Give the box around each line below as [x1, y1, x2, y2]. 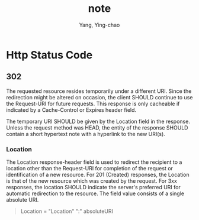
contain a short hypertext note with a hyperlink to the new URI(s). [6, 130, 166, 137]
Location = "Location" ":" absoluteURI [20, 208, 114, 215]
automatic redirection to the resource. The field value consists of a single [6, 190, 185, 197]
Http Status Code [6, 48, 93, 62]
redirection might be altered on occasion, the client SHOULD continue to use [6, 93, 193, 101]
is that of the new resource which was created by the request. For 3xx [6, 177, 178, 185]
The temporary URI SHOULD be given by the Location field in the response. [6, 118, 191, 125]
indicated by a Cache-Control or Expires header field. [6, 106, 137, 114]
